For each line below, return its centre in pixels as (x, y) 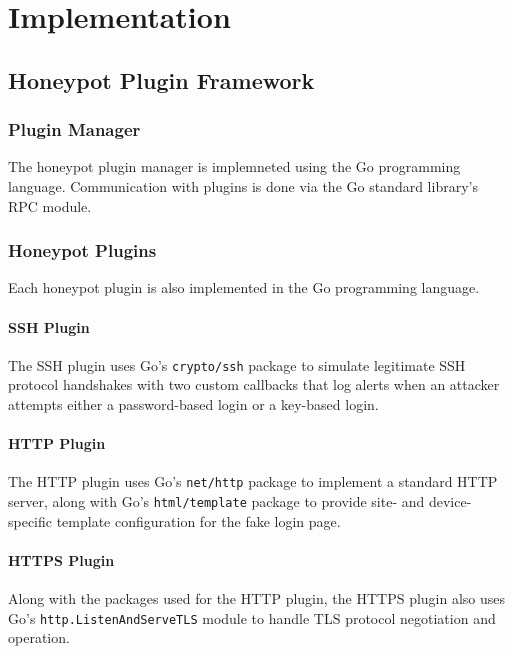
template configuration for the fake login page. (198, 520)
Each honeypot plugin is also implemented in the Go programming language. (244, 287)
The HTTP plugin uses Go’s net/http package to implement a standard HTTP (253, 481)
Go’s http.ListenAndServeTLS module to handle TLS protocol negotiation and (252, 617)
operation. (39, 637)
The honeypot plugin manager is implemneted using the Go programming (234, 166)
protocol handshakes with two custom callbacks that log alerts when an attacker (254, 384)
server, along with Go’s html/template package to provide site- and (216, 501)
